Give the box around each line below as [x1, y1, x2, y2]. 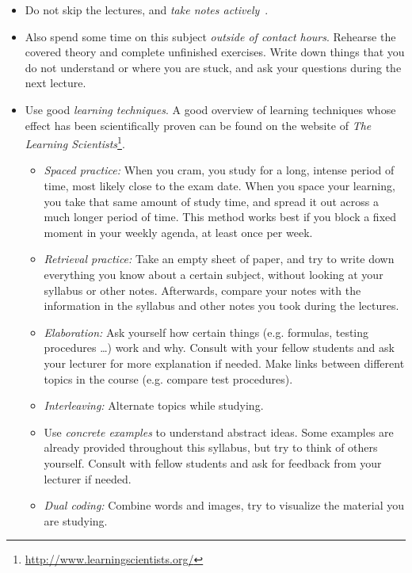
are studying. [44, 512, 108, 529]
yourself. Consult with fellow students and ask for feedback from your [44, 454, 382, 471]
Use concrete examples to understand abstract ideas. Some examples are [44, 423, 394, 440]
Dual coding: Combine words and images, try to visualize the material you [44, 497, 404, 514]
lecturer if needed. [44, 470, 132, 487]
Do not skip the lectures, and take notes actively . [25, 2, 269, 17]
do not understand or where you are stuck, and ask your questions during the [25, 59, 402, 75]
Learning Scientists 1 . [25, 133, 125, 151]
